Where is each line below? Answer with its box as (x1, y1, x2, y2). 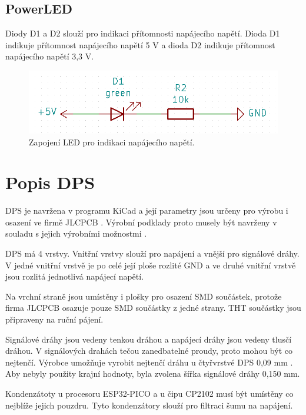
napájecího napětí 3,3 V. (5, 50, 94, 62)
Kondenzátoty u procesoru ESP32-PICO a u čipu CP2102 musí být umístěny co (5, 387, 294, 399)
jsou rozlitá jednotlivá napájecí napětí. (5, 270, 144, 283)
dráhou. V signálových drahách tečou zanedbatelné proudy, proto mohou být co (5, 344, 292, 357)
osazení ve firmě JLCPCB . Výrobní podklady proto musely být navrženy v (5, 215, 277, 228)
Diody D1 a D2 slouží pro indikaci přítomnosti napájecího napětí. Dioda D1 (5, 27, 280, 39)
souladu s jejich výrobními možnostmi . (5, 227, 147, 240)
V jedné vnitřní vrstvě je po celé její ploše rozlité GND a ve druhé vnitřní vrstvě (5, 258, 296, 271)
